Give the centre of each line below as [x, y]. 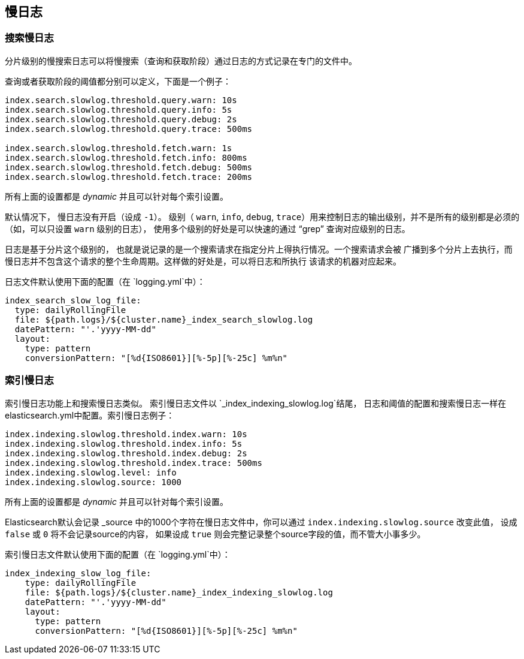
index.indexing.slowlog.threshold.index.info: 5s [124, 443]
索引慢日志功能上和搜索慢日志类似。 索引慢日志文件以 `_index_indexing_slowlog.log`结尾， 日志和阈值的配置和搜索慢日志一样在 [256, 403]
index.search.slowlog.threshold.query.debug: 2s [121, 119]
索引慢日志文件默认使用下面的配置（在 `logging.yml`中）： [118, 554]
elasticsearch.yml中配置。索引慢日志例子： [90, 415]
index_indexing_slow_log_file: [78, 573]
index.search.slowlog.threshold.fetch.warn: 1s [119, 148]
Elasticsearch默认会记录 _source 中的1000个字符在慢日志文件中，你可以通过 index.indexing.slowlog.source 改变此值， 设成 [261, 522]
